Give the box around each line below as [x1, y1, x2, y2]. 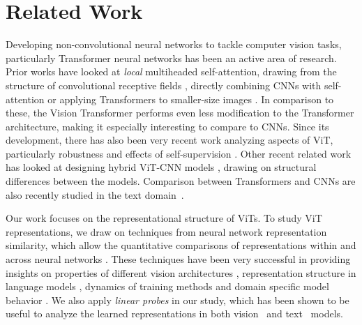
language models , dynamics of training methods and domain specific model [6, 279, 329, 294]
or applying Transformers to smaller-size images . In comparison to [47, 91, 334, 106]
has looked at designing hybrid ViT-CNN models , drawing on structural [6, 160, 317, 174]
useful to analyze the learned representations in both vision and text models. [6, 306, 343, 321]
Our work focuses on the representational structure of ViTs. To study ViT [6, 211, 322, 225]
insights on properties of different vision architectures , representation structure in [6, 265, 356, 280]
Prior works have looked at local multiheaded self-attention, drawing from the [6, 64, 337, 79]
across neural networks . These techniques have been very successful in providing [6, 252, 351, 266]
